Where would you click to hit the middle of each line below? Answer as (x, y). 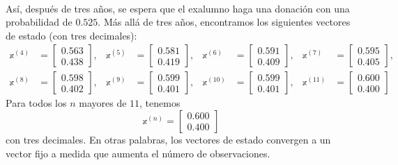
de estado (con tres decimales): (71, 35)
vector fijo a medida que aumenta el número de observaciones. (138, 153)
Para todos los (36, 103)
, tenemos (160, 103)
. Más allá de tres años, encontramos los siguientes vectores (224, 22)
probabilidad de (39, 22)
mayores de (103, 103)
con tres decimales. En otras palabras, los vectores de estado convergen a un (168, 139)
